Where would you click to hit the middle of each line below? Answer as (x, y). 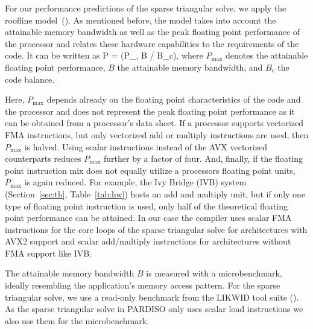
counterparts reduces (43, 158)
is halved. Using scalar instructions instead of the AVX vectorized (146, 146)
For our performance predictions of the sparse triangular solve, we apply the (146, 8)
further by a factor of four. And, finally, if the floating (204, 158)
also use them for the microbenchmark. (77, 320)
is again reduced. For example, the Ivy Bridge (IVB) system (135, 182)
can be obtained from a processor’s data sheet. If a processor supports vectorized (154, 123)
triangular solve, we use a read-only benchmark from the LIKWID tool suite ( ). (152, 297)
